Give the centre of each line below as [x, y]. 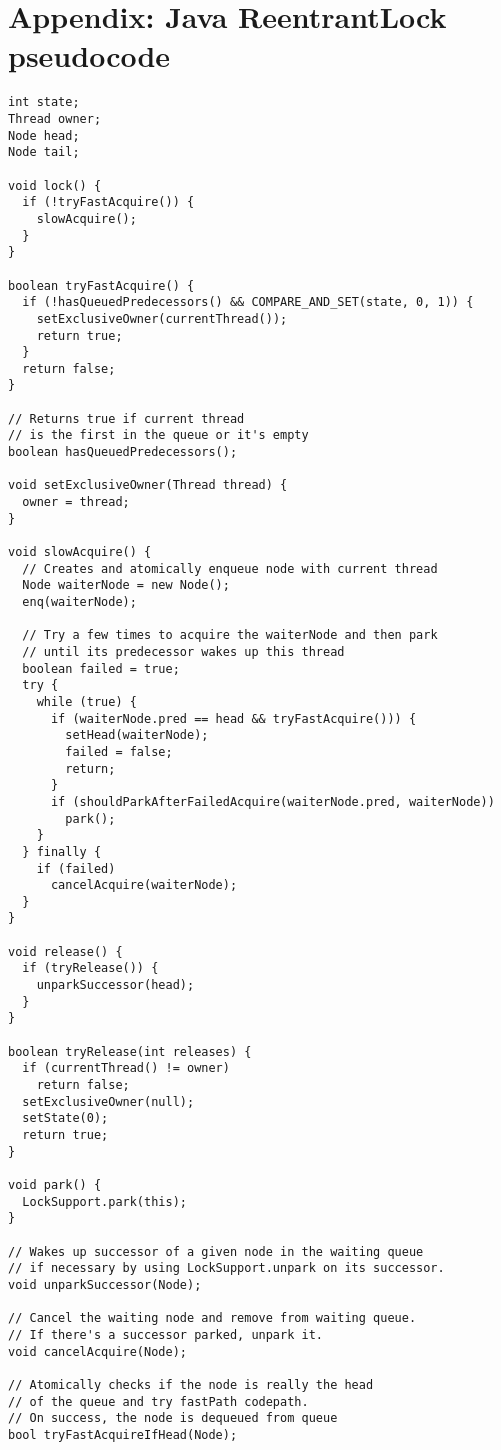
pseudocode [89, 55]
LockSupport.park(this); [104, 1201]
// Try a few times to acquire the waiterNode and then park [230, 635]
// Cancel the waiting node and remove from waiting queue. [212, 1318]
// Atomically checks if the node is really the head [191, 1384]
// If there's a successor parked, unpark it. [165, 1334]
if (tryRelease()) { [90, 968]
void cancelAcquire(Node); [97, 1351]
